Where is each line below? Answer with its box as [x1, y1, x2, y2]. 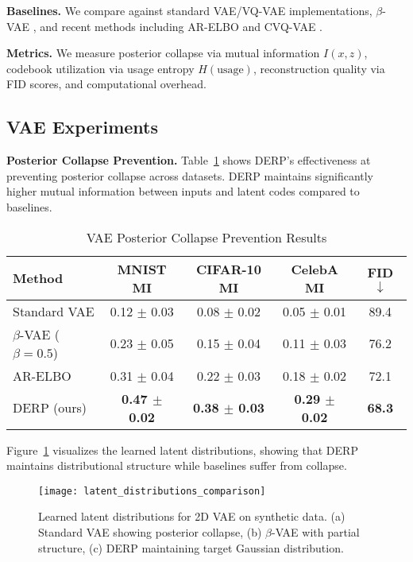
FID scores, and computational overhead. [6, 76, 206, 92]
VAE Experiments [6, 114, 159, 139]
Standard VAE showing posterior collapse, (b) [38, 523, 262, 540]
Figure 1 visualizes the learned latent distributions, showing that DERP [6, 441, 358, 458]
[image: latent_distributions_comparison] [38, 485, 266, 497]
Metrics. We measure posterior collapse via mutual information [6, 45, 320, 61]
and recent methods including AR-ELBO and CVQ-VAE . [40, 17, 323, 34]
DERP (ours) [13, 398, 87, 417]
